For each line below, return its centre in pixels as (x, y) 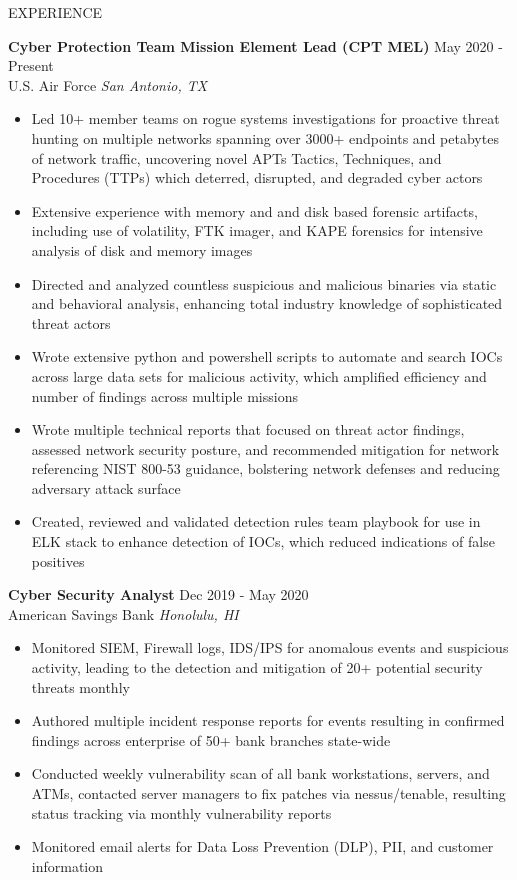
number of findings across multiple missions (164, 395)
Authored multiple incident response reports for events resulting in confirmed (268, 720)
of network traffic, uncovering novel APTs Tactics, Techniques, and (236, 157)
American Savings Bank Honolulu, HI (123, 613)
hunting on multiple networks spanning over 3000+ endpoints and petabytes (265, 137)
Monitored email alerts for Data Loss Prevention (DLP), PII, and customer (262, 846)
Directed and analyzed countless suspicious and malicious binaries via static (264, 283)
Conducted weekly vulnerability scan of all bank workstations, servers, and (260, 773)
